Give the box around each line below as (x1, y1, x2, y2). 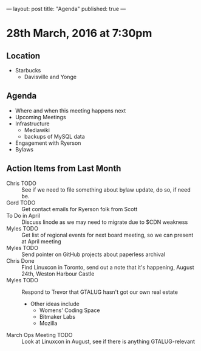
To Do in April (6, 212, 41, 219)
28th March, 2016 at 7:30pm (6, 27, 152, 40)
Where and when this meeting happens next (15, 106, 126, 114)
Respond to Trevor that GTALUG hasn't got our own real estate (21, 288, 178, 296)
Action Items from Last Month (6, 164, 121, 174)
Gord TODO (6, 199, 36, 206)
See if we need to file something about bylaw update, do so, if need (21, 186, 191, 193)
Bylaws (15, 145, 33, 153)
